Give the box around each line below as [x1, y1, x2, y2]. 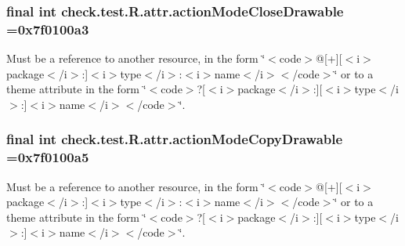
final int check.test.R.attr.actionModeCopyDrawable [6, 129, 343, 149]
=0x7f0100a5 [6, 147, 89, 167]
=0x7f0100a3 [6, 19, 89, 38]
